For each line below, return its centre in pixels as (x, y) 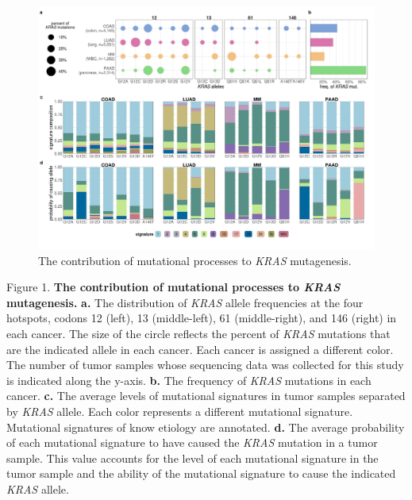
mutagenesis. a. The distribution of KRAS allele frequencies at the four (185, 302)
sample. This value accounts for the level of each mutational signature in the (193, 458)
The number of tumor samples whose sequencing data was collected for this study (205, 365)
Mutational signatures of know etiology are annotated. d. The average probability (206, 427)
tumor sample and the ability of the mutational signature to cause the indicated (201, 473)
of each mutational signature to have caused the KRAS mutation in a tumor (192, 442)
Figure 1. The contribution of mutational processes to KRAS (173, 287)
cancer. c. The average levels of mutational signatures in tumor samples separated (206, 396)
